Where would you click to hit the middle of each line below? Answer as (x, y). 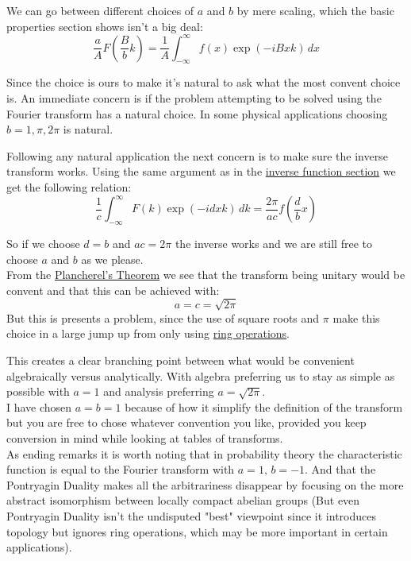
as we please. (112, 259)
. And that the (340, 469)
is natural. (88, 129)
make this (356, 317)
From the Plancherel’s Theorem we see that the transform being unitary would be (206, 275)
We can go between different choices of (100, 10)
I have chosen (39, 406)
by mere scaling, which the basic (315, 10)
